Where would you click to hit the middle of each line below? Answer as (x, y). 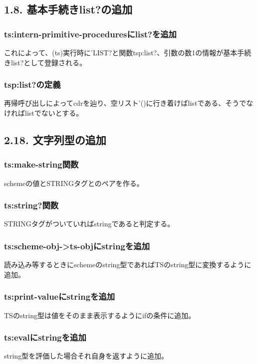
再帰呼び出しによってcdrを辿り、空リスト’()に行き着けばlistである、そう (122, 103)
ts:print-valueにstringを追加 (60, 296)
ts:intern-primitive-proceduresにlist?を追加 (90, 34)
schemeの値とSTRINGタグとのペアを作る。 (74, 183)
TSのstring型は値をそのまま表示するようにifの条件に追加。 (100, 315)
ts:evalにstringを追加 (45, 337)
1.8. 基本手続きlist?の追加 (68, 9)
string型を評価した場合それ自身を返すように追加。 (86, 356)
